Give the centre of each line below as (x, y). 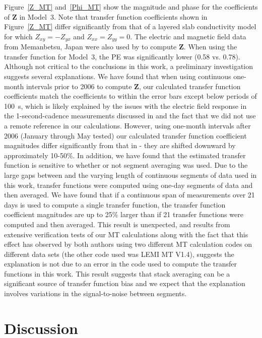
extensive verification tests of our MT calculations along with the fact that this (126, 234)
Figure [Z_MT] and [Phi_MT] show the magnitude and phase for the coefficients (131, 7)
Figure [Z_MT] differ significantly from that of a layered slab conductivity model (130, 26)
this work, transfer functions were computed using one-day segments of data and (128, 185)
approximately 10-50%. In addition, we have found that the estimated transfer (125, 155)
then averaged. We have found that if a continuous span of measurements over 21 (129, 195)
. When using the (210, 47)
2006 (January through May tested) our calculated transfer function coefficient (125, 135)
